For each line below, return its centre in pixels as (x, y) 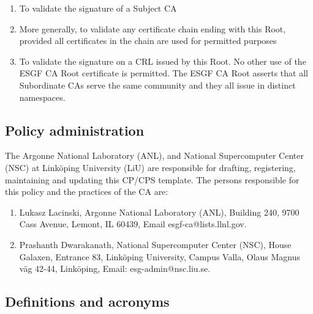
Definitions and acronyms (87, 301)
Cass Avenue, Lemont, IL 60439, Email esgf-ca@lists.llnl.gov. (133, 224)
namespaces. (42, 97)
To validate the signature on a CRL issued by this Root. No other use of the (163, 61)
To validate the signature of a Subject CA (98, 8)
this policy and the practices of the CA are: (87, 192)
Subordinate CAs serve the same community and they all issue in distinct (157, 85)
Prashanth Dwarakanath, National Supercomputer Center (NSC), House (155, 244)
